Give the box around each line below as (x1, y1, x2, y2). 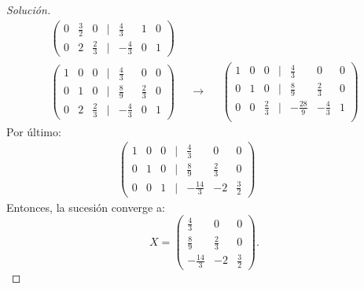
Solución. (6, 2, 51, 17)
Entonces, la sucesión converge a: (6, 198, 165, 215)
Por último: (6, 123, 61, 139)
